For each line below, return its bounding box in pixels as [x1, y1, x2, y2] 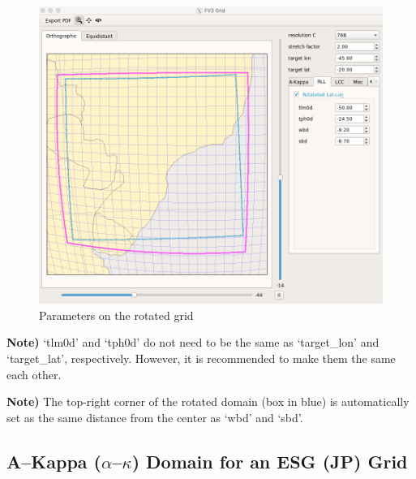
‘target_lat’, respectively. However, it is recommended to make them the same [6, 350, 396, 367]
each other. [6, 365, 62, 382]
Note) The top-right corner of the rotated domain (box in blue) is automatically [6, 393, 410, 410]
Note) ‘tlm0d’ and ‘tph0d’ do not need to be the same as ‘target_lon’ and [6, 334, 380, 351]
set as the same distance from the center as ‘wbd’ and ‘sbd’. [6, 408, 303, 425]
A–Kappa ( [6, 448, 101, 473]
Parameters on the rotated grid [39, 306, 194, 323]
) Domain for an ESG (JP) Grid [131, 448, 408, 473]
